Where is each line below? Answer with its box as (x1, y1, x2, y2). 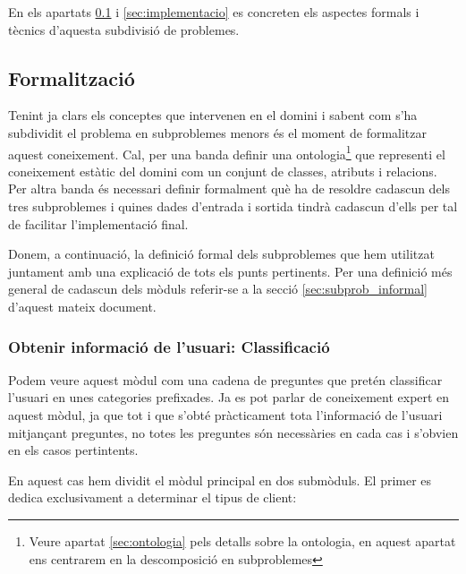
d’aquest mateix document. (8, 296, 157, 315)
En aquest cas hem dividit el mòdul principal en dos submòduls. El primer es (8, 470, 432, 489)
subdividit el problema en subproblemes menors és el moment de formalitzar (8, 123, 428, 141)
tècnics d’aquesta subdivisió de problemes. (8, 20, 240, 39)
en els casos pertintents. (8, 441, 139, 459)
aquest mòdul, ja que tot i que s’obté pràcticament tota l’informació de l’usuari (8, 405, 443, 424)
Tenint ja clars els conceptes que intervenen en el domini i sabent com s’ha (8, 106, 418, 124)
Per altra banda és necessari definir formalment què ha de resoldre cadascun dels (8, 179, 451, 198)
